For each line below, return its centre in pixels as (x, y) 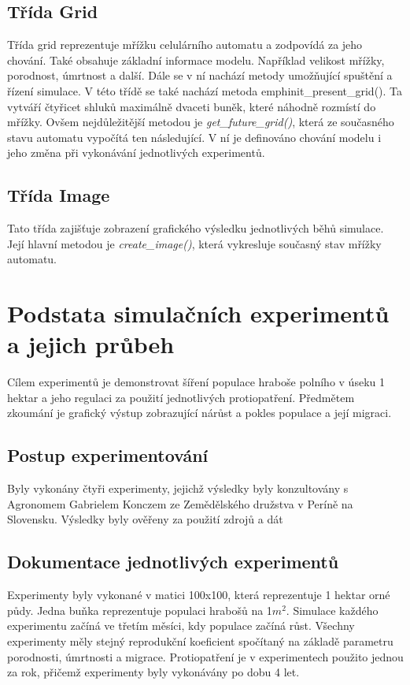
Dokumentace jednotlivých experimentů (173, 562)
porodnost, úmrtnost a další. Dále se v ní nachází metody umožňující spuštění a (200, 75)
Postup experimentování (108, 455)
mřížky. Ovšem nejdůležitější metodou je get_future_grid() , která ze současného (201, 122)
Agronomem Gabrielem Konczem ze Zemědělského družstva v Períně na (180, 503)
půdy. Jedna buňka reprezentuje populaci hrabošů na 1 (140, 610)
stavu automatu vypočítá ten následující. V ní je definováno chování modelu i (194, 137)
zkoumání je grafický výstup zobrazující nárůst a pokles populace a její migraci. (199, 413)
